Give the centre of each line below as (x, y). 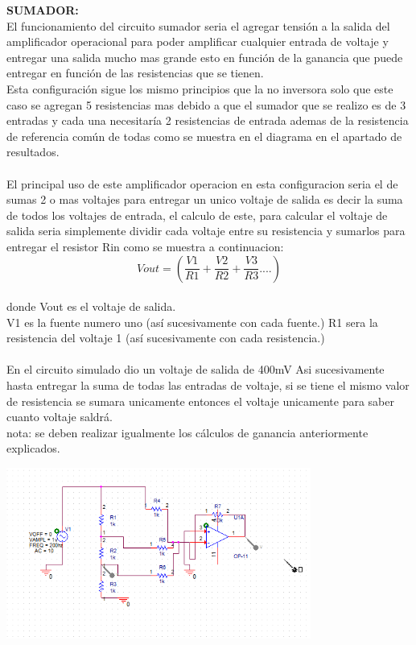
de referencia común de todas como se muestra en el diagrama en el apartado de (204, 136)
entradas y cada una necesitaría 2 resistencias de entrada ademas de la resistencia (208, 120)
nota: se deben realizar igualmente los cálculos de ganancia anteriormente (187, 432)
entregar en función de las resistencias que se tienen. (135, 73)
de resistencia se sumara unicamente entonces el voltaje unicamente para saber (200, 401)
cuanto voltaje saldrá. (60, 417)
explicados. (33, 448)
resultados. (33, 152)
